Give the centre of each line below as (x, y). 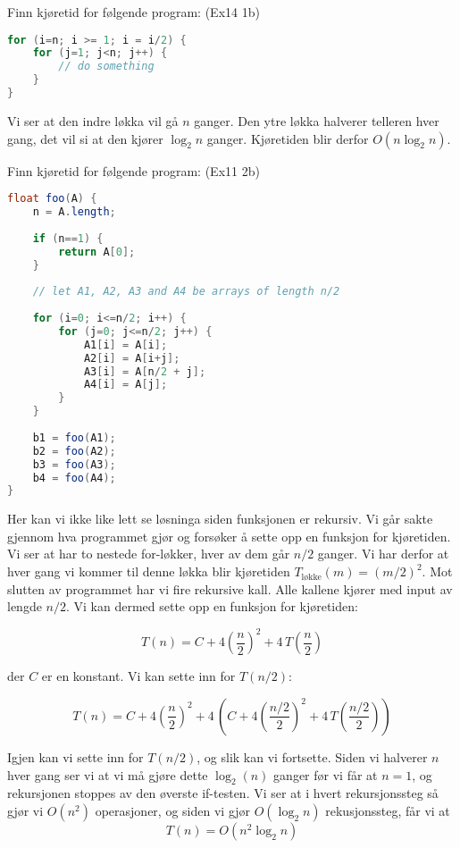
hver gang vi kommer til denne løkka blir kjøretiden (149, 571)
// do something (106, 67)
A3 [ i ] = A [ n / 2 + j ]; (145, 371)
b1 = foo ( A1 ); (74, 437)
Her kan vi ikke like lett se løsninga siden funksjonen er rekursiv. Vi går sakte (220, 519)
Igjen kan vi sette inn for (75, 756)
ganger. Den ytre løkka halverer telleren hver (317, 120)
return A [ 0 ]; (97, 252)
